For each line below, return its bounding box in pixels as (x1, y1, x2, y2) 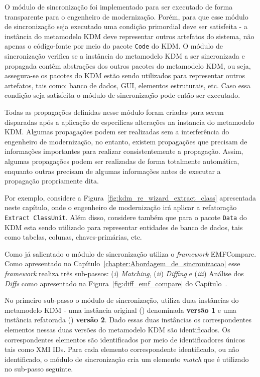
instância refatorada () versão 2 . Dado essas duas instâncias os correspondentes (5, 314, 252, 325)
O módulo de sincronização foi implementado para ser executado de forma (5, 2, 233, 12)
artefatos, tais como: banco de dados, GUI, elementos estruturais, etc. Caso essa (5, 80, 251, 90)
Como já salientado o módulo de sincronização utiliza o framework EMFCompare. (5, 248, 256, 259)
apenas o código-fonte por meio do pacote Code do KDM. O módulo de (5, 41, 223, 51)
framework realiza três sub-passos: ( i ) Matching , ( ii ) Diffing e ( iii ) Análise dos (5, 268, 244, 278)
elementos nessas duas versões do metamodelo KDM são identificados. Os (5, 324, 230, 334)
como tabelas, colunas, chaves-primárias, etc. (5, 232, 142, 242)
